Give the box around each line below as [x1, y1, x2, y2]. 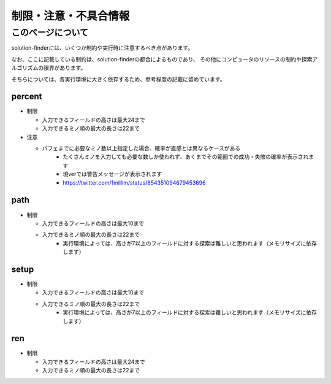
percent [11, 91, 42, 102]
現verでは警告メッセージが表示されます [63, 171, 162, 178]
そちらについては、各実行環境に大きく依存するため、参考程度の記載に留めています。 [11, 75, 226, 83]
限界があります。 [43, 64, 86, 72]
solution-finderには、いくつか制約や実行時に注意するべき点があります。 [11, 44, 193, 52]
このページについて [11, 27, 89, 38]
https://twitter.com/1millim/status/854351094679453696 [63, 179, 206, 186]
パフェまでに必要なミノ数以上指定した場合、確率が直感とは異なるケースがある [42, 145, 241, 152]
